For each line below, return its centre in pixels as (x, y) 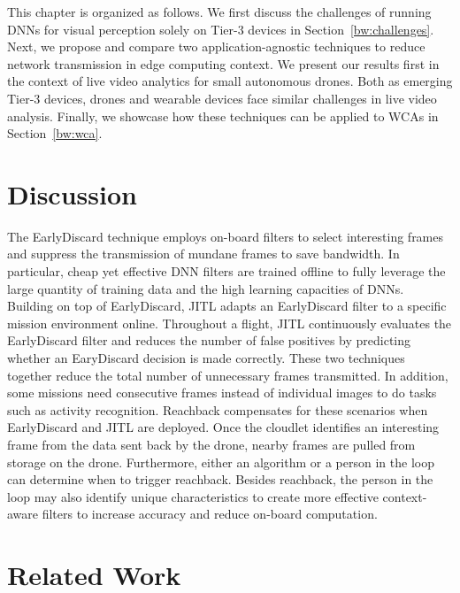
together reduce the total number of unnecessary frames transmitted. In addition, (228, 375)
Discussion (72, 193)
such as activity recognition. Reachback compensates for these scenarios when (218, 409)
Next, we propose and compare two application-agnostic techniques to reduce (216, 46)
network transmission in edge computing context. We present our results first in (223, 63)
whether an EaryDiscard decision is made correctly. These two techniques (206, 358)
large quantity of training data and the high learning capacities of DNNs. (206, 288)
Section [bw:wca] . (55, 133)
